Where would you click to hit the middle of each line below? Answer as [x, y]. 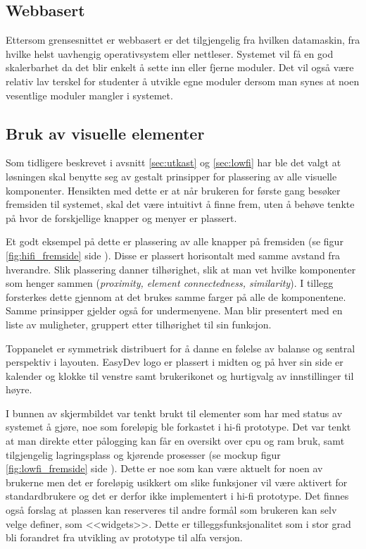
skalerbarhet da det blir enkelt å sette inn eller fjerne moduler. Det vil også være [180, 67]
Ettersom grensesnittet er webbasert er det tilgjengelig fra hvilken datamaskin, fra [183, 40]
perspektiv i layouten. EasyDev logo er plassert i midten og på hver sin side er [175, 362]
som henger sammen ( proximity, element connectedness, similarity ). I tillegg [170, 283]
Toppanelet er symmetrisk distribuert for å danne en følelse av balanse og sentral [181, 348]
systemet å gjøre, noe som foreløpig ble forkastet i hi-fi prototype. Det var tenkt [178, 427]
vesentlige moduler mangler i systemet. [89, 95]
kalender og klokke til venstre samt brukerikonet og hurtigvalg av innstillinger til [180, 375]
